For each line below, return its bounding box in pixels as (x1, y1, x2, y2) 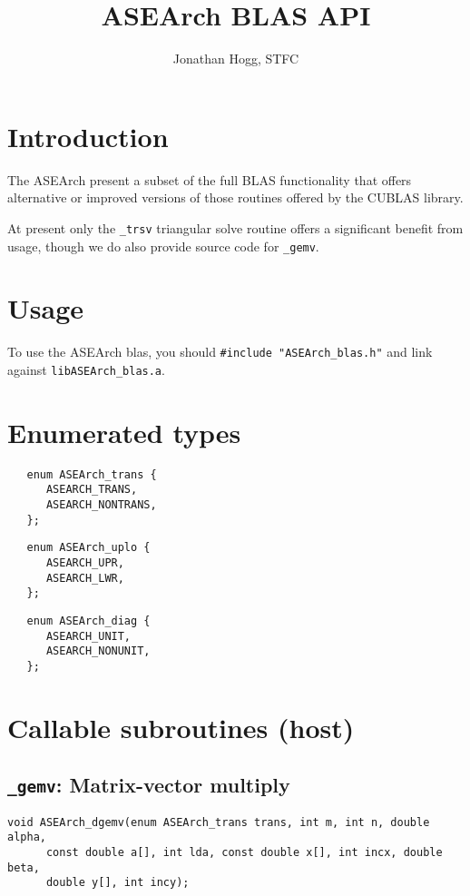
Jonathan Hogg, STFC (172, 49, 299, 68)
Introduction (7, 117, 169, 154)
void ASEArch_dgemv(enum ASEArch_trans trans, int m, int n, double (7, 815, 430, 829)
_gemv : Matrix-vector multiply (7, 771, 290, 799)
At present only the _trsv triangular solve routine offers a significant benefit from (7, 218, 464, 237)
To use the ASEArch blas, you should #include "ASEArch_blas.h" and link (7, 342, 433, 361)
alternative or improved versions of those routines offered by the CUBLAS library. (7, 188, 464, 207)
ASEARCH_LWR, (45, 571, 124, 585)
